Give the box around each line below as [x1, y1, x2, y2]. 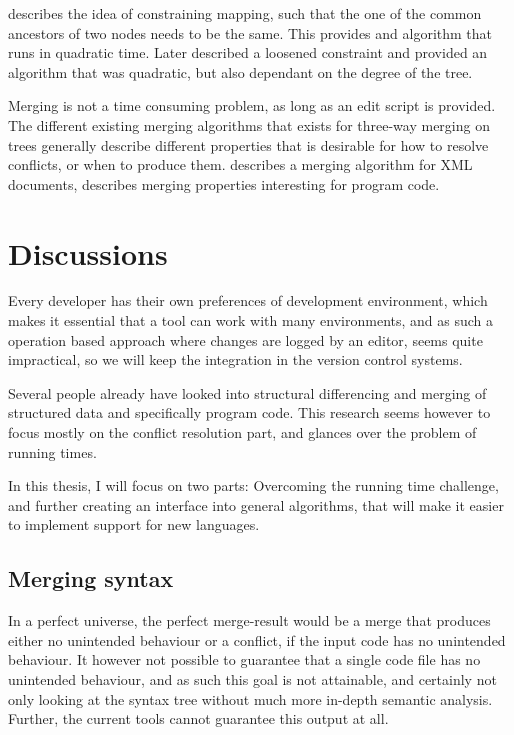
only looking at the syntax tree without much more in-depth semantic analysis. [8, 688, 493, 709]
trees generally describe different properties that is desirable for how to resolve [8, 134, 489, 155]
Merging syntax [8, 563, 174, 594]
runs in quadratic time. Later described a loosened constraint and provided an [8, 42, 488, 63]
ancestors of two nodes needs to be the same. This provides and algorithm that [8, 22, 493, 43]
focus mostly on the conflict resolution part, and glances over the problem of [8, 422, 477, 443]
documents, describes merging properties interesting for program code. [8, 173, 440, 194]
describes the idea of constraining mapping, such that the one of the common [8, 3, 482, 23]
